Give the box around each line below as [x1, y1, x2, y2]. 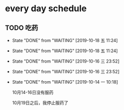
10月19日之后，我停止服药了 [12, 100, 68, 106]
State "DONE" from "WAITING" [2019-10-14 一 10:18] [12, 79, 118, 85]
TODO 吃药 [5, 23, 38, 32]
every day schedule [5, 3, 87, 14]
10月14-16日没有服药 [12, 89, 54, 95]
